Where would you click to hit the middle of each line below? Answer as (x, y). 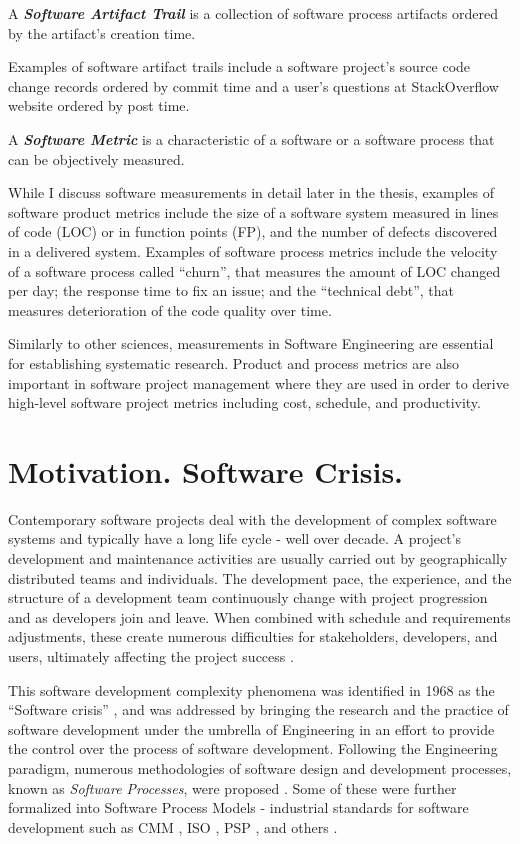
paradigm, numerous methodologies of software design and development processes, (260, 767)
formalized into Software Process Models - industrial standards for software (238, 807)
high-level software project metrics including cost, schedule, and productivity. (244, 402)
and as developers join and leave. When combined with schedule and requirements (259, 616)
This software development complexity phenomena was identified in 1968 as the (251, 689)
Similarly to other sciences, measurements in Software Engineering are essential (251, 343)
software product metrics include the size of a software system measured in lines (253, 211)
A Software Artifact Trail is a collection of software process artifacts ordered (253, 13)
